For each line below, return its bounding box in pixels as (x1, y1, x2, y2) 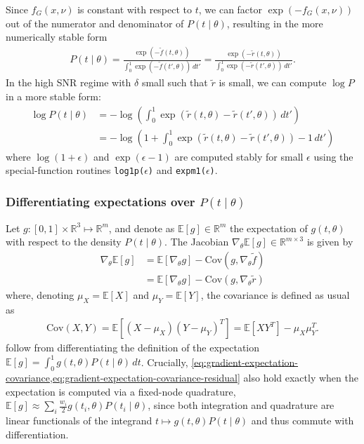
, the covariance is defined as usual (200, 287, 350, 302)
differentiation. (6, 426, 69, 441)
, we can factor (198, 2, 263, 16)
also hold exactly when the (243, 370, 358, 385)
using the (313, 149, 353, 163)
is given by (306, 234, 353, 249)
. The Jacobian (164, 234, 229, 249)
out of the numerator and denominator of (6, 15, 184, 30)
